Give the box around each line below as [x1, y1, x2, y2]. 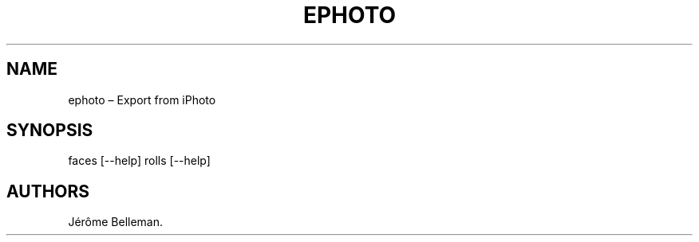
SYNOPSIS [6, 120, 93, 141]
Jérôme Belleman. [68, 215, 164, 229]
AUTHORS [6, 181, 90, 201]
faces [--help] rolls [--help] [68, 154, 211, 168]
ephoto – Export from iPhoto [68, 92, 216, 107]
